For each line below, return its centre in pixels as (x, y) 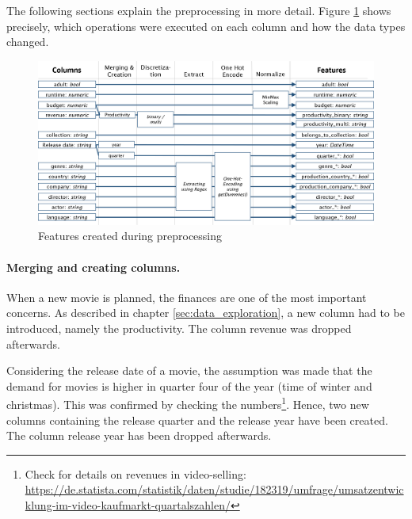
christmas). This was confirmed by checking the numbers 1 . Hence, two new (188, 403)
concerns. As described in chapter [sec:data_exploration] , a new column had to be (206, 313)
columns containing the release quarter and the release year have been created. (197, 420)
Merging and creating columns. (93, 267)
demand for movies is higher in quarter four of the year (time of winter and (189, 385)
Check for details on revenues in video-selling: (135, 473)
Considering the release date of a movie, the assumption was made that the (189, 370)
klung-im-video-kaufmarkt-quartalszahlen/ (128, 504)
